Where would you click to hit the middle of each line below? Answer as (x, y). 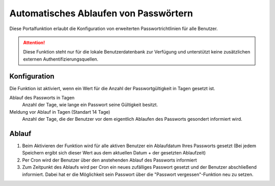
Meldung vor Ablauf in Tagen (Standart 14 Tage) (60, 112)
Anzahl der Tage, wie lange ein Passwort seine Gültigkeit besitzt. (90, 105)
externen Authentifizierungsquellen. (61, 59)
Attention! (34, 42)
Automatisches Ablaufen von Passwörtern (101, 13)
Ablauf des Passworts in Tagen (42, 98)
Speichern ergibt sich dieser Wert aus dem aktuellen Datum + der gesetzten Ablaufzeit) (114, 153)
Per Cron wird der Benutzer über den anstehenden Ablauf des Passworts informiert (109, 160)
